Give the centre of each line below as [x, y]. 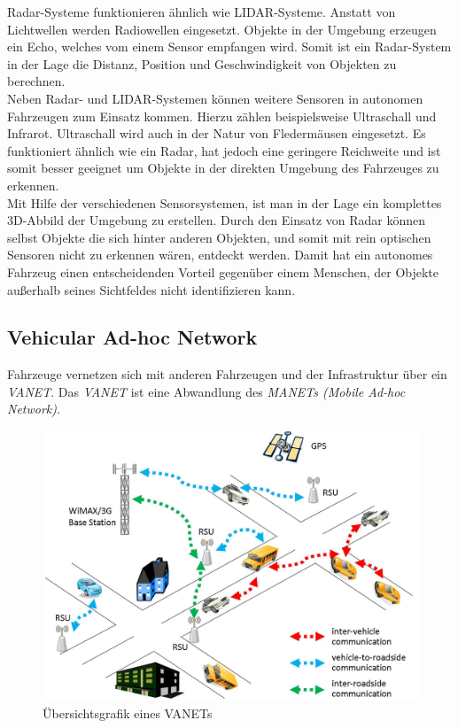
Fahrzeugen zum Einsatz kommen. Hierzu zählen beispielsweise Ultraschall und [222, 116]
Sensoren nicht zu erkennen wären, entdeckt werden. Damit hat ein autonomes [220, 255]
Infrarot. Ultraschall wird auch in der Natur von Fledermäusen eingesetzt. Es [217, 133]
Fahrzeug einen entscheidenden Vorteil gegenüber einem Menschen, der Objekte [223, 271]
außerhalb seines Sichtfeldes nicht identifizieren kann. [151, 289]
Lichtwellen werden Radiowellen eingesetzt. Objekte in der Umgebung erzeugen [222, 29]
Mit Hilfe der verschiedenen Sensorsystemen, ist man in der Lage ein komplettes [225, 202]
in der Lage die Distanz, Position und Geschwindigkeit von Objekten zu [202, 63]
